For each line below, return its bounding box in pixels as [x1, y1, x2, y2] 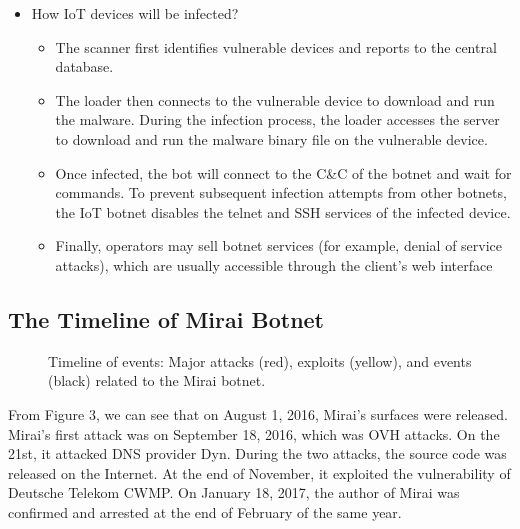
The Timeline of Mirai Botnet [8, 303, 325, 334]
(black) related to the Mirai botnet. [48, 370, 266, 391]
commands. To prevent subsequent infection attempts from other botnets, [55, 182, 507, 203]
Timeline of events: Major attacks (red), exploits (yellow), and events [48, 350, 472, 371]
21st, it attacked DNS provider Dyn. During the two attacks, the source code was [8, 443, 507, 464]
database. [55, 56, 114, 77]
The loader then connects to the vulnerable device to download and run [55, 89, 495, 110]
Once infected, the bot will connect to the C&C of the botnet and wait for [55, 162, 512, 183]
